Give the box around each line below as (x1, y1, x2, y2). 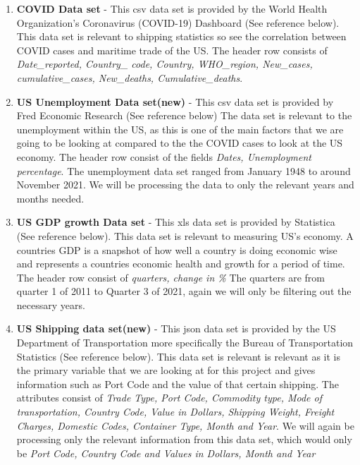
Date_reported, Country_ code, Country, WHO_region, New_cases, (16, 56, 313, 71)
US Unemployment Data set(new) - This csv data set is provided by (16, 94, 334, 109)
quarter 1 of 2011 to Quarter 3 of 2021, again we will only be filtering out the (16, 284, 352, 298)
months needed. (16, 191, 85, 205)
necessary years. (16, 297, 85, 312)
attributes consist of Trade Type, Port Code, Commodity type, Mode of (16, 390, 323, 405)
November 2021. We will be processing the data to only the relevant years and (16, 177, 354, 192)
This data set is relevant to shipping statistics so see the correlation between (16, 29, 347, 44)
